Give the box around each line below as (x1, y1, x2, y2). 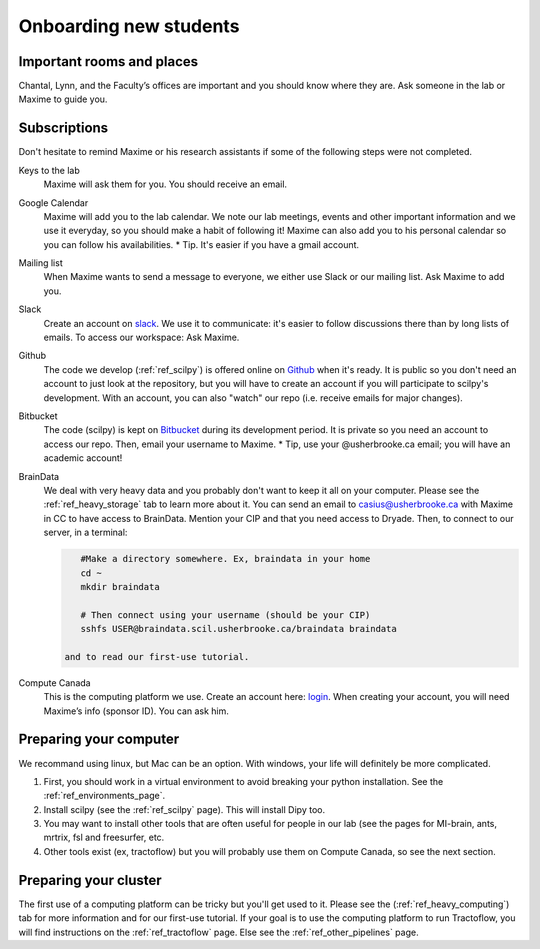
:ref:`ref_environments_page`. (43, 790, 165, 802)
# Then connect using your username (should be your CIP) (80, 609, 371, 620)
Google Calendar (18, 196, 89, 209)
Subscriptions (18, 120, 109, 137)
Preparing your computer (18, 731, 180, 748)
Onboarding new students (18, 15, 240, 37)
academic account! (43, 452, 123, 464)
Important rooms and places (18, 53, 199, 70)
